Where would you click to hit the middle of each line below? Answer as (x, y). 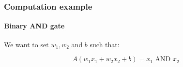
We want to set (26, 44)
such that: (105, 44)
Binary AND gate (34, 26)
